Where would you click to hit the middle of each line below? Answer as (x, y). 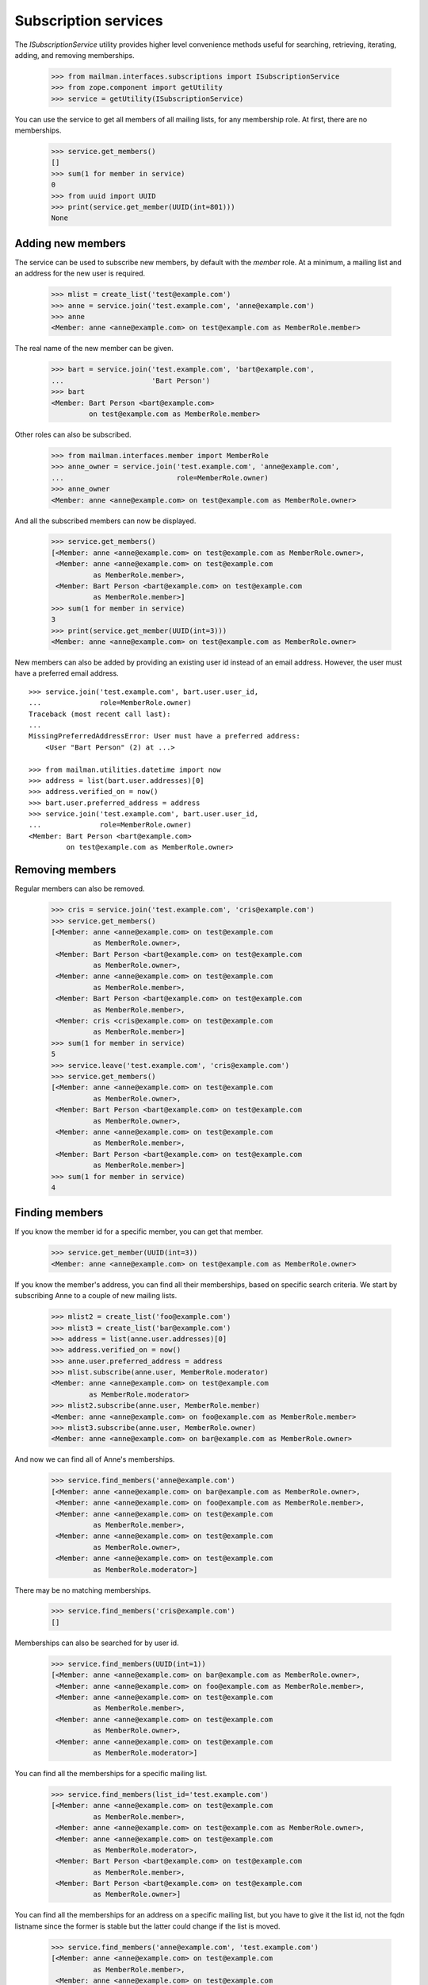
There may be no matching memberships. (83, 1590)
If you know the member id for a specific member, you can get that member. (139, 1231)
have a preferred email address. (67, 673)
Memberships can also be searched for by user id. (97, 1643)
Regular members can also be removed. (80, 888)
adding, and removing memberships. (75, 55)
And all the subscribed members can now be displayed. (105, 521)
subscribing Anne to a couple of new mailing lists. (96, 1296)
